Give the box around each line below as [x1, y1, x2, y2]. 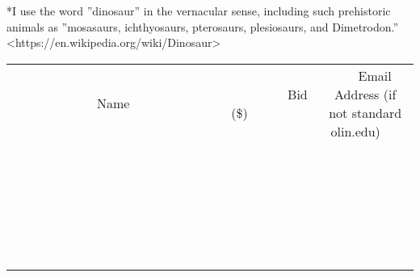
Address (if [334, 84, 397, 103]
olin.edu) [330, 121, 380, 141]
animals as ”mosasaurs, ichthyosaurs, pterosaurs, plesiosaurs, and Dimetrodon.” [6, 18, 399, 35]
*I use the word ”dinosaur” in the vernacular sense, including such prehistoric [6, 2, 391, 19]
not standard [329, 103, 402, 122]
